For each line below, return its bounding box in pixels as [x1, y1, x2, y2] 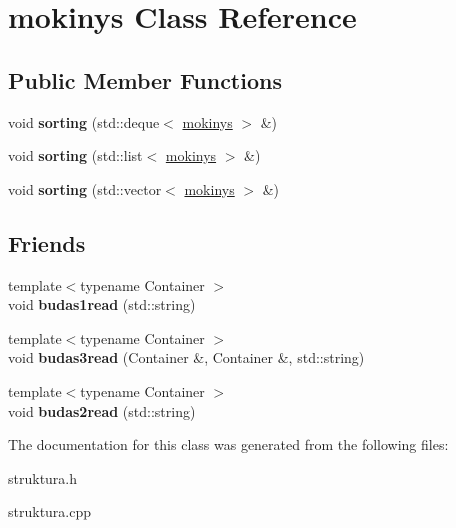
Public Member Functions [8, 64, 282, 95]
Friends [8, 227, 86, 258]
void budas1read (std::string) [8, 294, 196, 315]
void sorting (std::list [8, 145, 143, 166]
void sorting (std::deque [8, 111, 160, 132]
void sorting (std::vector [8, 178, 162, 199]
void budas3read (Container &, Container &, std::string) [8, 347, 365, 368]
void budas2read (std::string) [8, 400, 196, 421]
